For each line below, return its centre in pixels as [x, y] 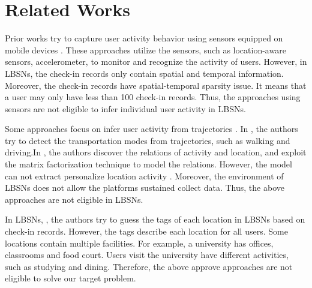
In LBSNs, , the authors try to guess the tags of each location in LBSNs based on [155, 219]
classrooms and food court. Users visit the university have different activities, [147, 255]
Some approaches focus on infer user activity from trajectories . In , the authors [151, 129]
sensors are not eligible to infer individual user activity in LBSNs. [125, 108]
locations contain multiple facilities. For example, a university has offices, [139, 243]
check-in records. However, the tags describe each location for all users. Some [146, 231]
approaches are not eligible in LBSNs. [74, 199]
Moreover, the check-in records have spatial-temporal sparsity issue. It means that [156, 85]
